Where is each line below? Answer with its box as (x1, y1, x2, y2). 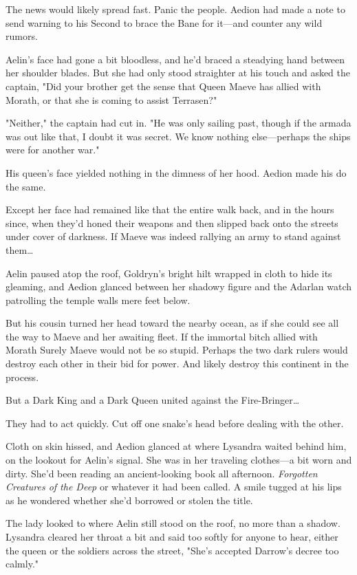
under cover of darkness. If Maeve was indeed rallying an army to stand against (6, 229, 341, 243)
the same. (6, 179, 46, 193)
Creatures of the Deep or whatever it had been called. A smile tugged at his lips (6, 479, 342, 494)
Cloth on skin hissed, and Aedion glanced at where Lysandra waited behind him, (6, 439, 347, 453)
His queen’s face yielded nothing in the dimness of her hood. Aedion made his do (6, 165, 347, 180)
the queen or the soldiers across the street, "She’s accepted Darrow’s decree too (6, 543, 339, 557)
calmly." (6, 556, 39, 571)
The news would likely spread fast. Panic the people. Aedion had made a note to (6, 2, 345, 16)
